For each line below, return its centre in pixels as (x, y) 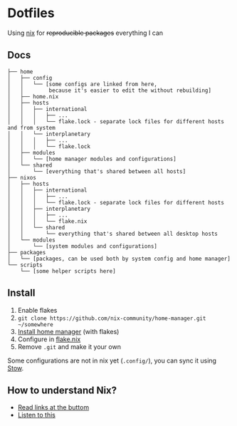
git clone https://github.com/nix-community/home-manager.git (112, 318)
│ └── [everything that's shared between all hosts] (97, 171)
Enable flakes (37, 310)
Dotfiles (31, 13)
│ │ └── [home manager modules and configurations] (92, 159)
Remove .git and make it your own (69, 346)
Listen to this (36, 415)
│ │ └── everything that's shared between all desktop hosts (113, 234)
